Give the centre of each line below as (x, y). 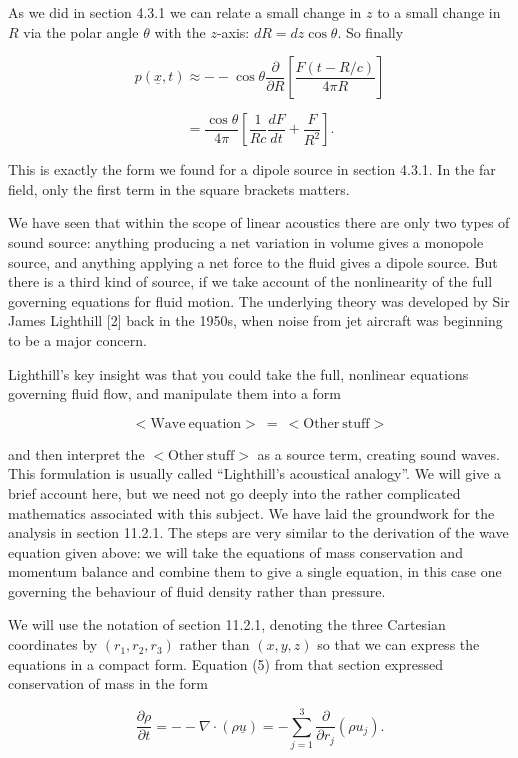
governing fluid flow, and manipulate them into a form (175, 393)
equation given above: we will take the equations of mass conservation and (235, 551)
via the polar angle (81, 31)
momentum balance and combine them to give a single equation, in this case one (255, 571)
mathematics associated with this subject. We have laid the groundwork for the (251, 512)
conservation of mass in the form (108, 683)
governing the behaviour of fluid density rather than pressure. (197, 590)
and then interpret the (76, 453)
